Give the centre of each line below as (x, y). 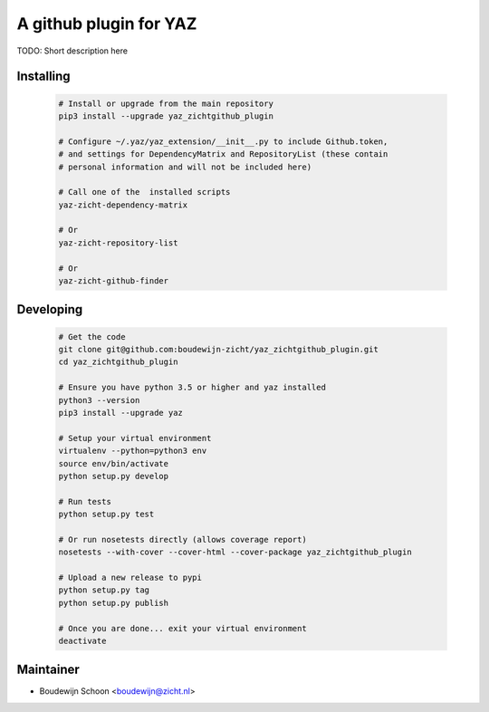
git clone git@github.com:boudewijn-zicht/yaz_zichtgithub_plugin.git (219, 349)
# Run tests (85, 501)
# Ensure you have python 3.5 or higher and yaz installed (192, 388)
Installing (44, 77)
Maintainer (48, 670)
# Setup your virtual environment (135, 438)
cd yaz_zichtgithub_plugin (118, 362)
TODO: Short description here (72, 51)
